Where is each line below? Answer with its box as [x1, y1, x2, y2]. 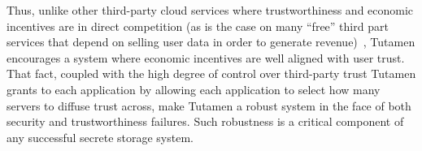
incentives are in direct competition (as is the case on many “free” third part [7, 17, 389, 34]
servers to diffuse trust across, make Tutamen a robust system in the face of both [7, 97, 411, 114]
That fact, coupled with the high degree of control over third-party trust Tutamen [7, 65, 416, 82]
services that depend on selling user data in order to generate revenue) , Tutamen [7, 33, 415, 50]
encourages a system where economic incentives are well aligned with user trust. [7, 49, 405, 66]
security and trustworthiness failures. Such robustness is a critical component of [7, 113, 404, 130]
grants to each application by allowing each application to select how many [7, 80, 381, 97]
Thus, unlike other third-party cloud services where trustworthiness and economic [7, 2, 414, 18]
